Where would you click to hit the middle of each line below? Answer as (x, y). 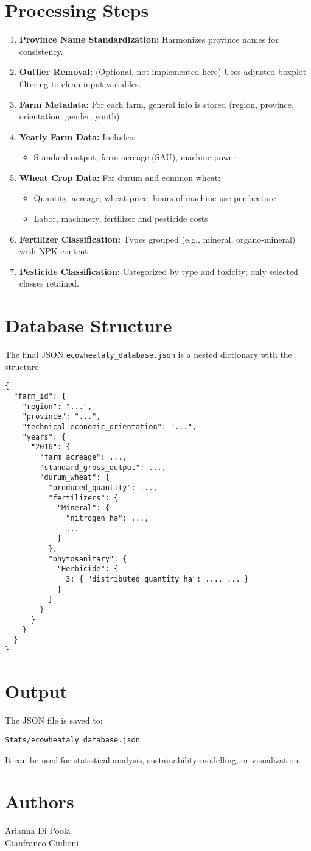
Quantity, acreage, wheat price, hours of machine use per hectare (155, 198)
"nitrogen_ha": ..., (107, 518)
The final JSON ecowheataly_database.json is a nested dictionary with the (149, 354)
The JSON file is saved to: (54, 720)
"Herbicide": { (88, 569)
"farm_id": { (40, 397)
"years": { (44, 437)
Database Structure (89, 325)
